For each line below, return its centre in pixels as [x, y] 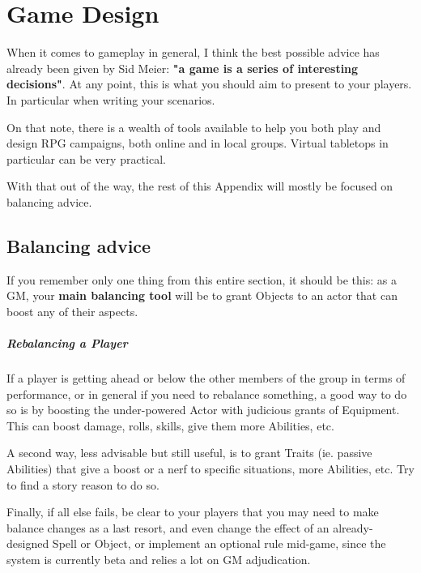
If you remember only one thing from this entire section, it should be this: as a [202, 279]
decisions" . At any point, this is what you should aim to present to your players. [209, 84]
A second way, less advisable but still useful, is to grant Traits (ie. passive [189, 453]
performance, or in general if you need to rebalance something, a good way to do [207, 393]
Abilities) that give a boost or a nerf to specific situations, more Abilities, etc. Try [210, 468]
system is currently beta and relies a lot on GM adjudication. [159, 559]
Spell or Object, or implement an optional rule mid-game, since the [219, 543]
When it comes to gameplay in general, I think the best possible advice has [193, 52]
